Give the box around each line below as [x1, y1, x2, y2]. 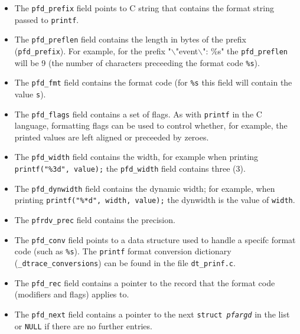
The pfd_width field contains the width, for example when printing [14, 150, 259, 163]
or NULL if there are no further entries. [14, 319, 152, 332]
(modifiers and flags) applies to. [14, 288, 129, 300]
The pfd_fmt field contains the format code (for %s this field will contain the [14, 76, 292, 89]
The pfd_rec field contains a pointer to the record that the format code [14, 276, 275, 289]
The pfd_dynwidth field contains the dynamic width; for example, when [14, 182, 275, 194]
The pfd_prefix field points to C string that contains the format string [14, 2, 274, 14]
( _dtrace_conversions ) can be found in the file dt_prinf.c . [14, 257, 236, 269]
